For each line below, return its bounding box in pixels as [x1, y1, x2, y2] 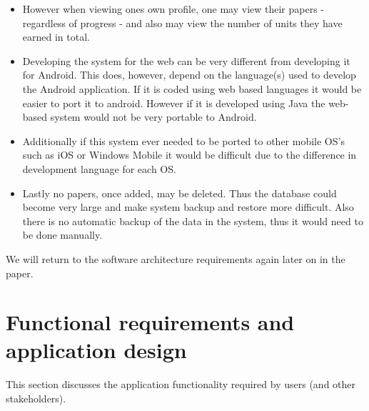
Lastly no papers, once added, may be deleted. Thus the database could [22, 185, 337, 200]
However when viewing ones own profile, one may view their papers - [22, 1, 325, 16]
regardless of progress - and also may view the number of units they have [22, 15, 343, 30]
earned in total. [22, 29, 90, 44]
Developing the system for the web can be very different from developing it [22, 53, 350, 68]
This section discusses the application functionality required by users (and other [6, 377, 356, 392]
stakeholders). [6, 391, 66, 405]
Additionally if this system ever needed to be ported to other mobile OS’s [22, 133, 345, 148]
